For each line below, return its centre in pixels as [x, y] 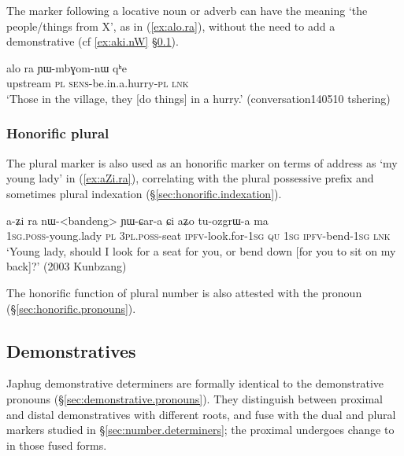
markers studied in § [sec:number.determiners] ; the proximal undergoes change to [200, 430]
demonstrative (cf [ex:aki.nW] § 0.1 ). [93, 41]
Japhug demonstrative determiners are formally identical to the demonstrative [195, 383]
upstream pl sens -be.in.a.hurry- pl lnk [98, 83]
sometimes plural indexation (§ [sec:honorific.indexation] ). [144, 193]
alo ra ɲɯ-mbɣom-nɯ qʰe [67, 67]
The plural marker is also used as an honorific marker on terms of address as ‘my [202, 162]
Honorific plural [58, 133]
